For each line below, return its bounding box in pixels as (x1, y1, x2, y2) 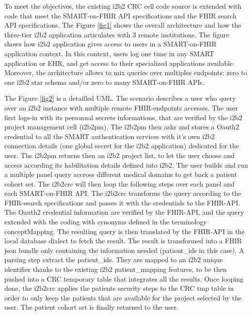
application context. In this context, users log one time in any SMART (4, 48, 214, 58)
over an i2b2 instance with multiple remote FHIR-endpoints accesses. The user (4, 102, 238, 112)
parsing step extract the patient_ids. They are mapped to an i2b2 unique (4, 254, 223, 265)
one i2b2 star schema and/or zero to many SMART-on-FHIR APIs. (4, 77, 205, 87)
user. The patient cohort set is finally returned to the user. (4, 302, 179, 312)
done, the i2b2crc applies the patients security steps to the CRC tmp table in (4, 283, 234, 293)
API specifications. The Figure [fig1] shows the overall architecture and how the (4, 20, 241, 30)
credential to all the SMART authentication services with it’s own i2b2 (4, 131, 215, 141)
